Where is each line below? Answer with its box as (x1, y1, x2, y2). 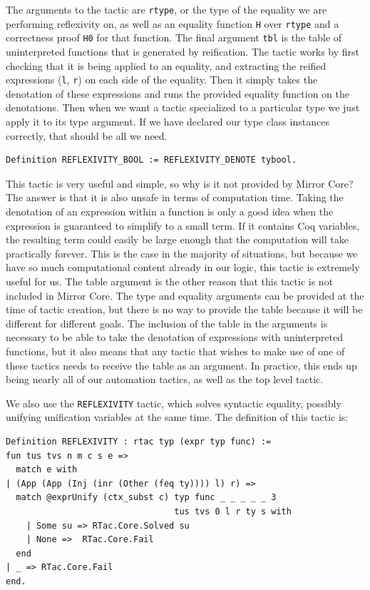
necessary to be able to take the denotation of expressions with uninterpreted (6, 330, 344, 345)
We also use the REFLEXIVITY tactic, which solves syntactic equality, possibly (6, 395, 341, 410)
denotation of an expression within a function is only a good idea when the (6, 203, 334, 218)
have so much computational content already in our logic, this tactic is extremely (6, 260, 360, 275)
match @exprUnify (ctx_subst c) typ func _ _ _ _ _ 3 (16, 492, 277, 503)
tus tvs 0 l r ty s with (174, 506, 292, 517)
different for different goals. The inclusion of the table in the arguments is (6, 315, 328, 330)
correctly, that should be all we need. (6, 128, 168, 143)
